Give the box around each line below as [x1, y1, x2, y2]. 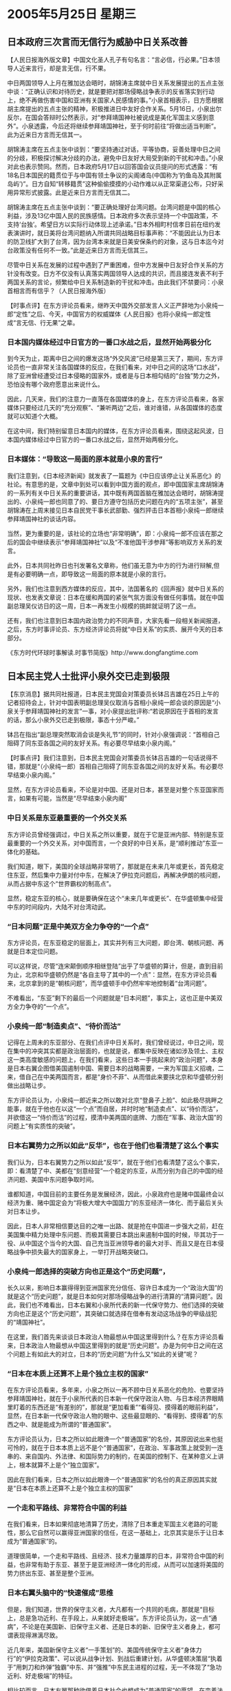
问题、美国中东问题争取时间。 [12, 1175, 98, 1183]
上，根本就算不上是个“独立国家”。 [7, 1461, 103, 1470]
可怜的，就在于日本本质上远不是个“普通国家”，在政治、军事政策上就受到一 [7, 1443, 218, 1452]
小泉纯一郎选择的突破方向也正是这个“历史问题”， [7, 1267, 170, 1276]
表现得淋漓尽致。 [12, 1631, 62, 1639]
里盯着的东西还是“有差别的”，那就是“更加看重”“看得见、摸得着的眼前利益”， [7, 1403, 222, 1412]
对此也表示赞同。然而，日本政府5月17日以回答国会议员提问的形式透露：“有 [7, 163, 219, 170]
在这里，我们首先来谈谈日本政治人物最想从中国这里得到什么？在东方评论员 [7, 1332, 218, 1341]
